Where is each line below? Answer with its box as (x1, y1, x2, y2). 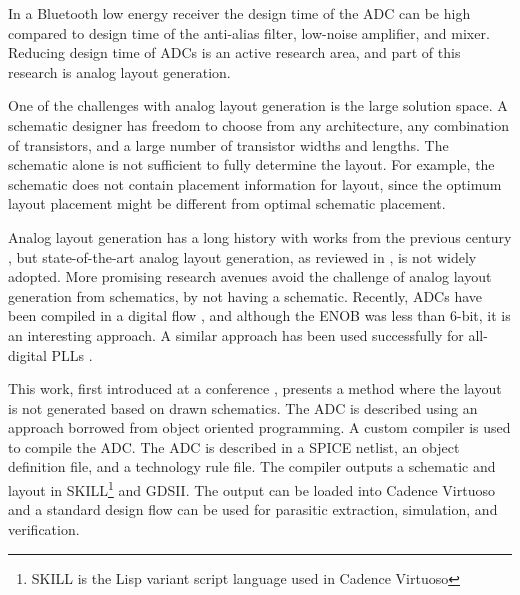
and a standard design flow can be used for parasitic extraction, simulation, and (8, 499, 498, 520)
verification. (8, 518, 80, 539)
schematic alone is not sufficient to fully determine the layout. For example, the (8, 154, 495, 175)
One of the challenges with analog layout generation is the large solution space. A (8, 95, 508, 116)
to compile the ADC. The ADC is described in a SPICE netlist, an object (8, 436, 460, 457)
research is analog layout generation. (8, 61, 231, 82)
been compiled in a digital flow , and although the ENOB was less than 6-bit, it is (8, 305, 511, 326)
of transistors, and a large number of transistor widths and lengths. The (8, 134, 449, 155)
